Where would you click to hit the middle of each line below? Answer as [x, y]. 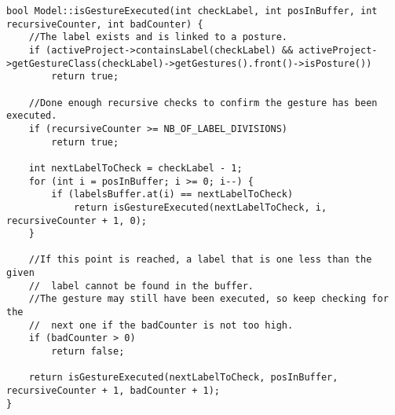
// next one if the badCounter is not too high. [161, 325]
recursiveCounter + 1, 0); [77, 220]
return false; [88, 352]
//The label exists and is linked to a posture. [158, 37]
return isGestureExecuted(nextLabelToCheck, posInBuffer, [183, 378]
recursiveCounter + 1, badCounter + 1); [113, 391]
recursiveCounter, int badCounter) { [105, 24]
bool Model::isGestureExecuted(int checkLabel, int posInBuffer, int [192, 11]
